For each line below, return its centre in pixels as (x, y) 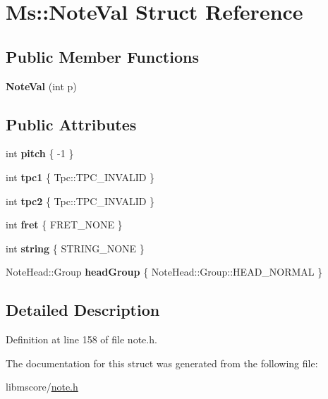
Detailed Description (83, 310)
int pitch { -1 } (40, 153)
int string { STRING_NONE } (75, 248)
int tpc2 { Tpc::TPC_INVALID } (80, 201)
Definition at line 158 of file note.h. (81, 339)
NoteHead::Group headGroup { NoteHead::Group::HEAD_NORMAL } (164, 272)
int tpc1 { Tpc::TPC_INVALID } (80, 177)
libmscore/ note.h (42, 387)
